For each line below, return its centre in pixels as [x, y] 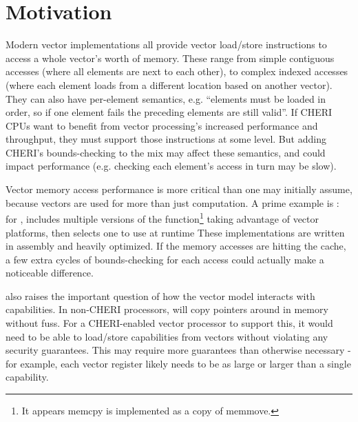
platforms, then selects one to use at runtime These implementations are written [175, 232]
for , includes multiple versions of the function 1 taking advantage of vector [162, 218]
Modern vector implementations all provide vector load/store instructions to [166, 44]
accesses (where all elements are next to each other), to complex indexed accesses [177, 71]
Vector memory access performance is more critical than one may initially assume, [179, 189]
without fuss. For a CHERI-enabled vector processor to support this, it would [169, 323]
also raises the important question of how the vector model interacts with [160, 295]
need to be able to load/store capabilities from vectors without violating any [167, 336]
